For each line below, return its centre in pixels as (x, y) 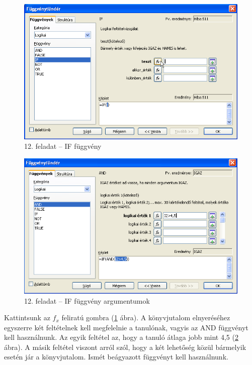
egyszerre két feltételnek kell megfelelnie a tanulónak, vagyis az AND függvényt (126, 327)
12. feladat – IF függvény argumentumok (87, 300)
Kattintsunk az (27, 317)
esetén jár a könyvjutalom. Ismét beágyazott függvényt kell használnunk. (116, 357)
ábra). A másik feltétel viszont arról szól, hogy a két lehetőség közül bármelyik (125, 347)
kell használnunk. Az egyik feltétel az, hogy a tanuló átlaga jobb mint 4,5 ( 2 (121, 337)
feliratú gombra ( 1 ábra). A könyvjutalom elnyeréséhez (146, 317)
